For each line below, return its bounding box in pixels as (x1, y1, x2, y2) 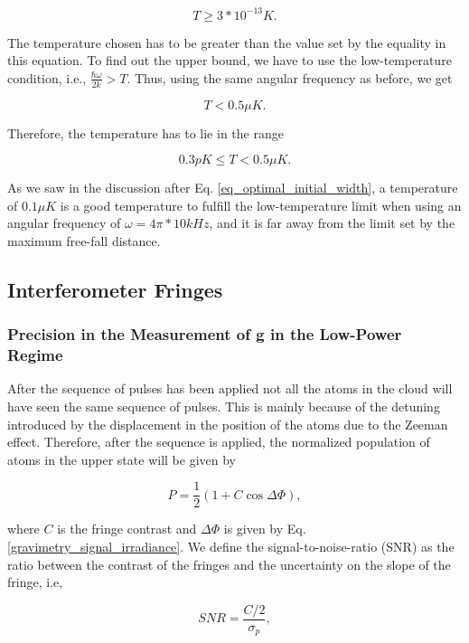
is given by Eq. (223, 519, 306, 538)
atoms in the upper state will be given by (7, 449, 236, 468)
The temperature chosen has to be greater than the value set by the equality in (7, 33, 446, 52)
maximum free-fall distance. (7, 231, 161, 250)
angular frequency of (7, 213, 121, 232)
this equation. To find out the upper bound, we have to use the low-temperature (7, 51, 452, 70)
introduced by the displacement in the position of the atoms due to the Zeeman (7, 414, 448, 433)
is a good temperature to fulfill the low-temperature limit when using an (60, 195, 462, 214)
